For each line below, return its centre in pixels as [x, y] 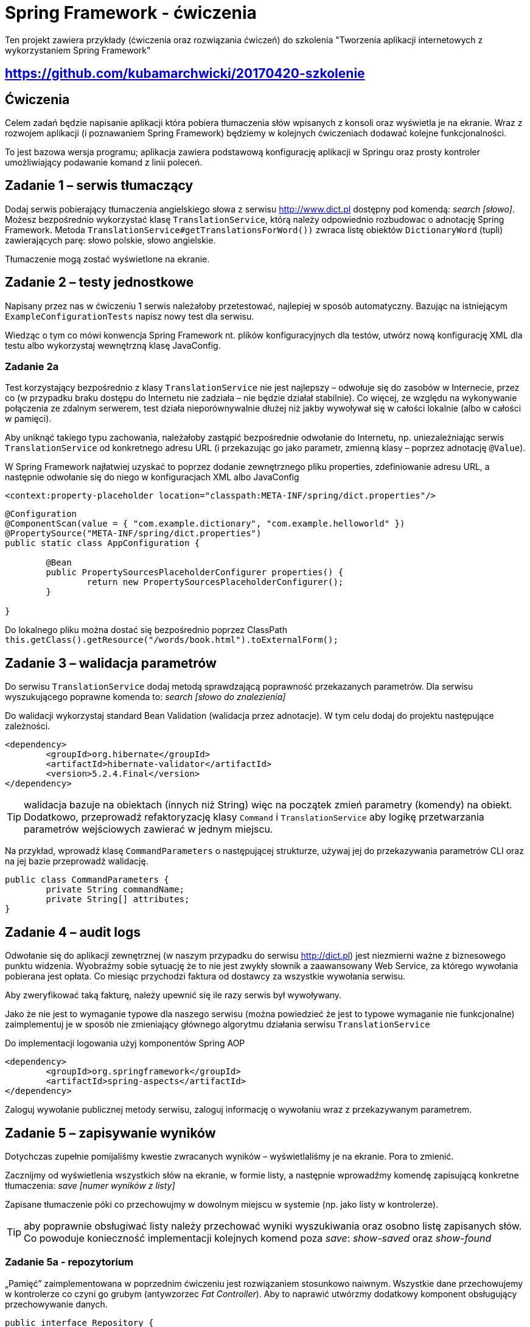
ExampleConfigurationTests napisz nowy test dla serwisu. [130, 316]
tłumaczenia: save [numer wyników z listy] [90, 1185]
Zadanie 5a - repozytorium [69, 1262]
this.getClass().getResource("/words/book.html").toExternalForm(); [172, 640]
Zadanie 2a [32, 367]
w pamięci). [28, 419]
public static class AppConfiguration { [103, 543]
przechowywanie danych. [56, 1304]
